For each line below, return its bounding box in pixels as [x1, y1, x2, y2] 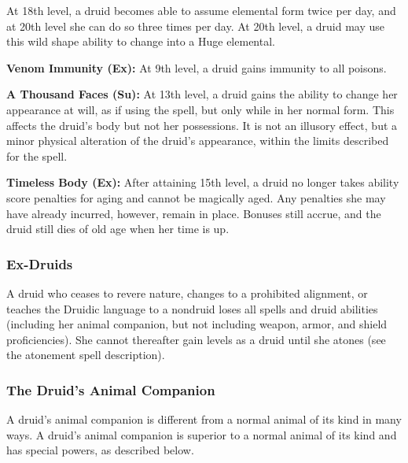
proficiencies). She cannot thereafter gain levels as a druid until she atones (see [6, 331, 386, 347]
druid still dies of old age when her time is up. [6, 220, 230, 237]
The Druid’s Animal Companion [6, 380, 215, 399]
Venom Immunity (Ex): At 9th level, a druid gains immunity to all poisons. [6, 59, 387, 76]
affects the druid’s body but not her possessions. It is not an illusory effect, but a [6, 117, 398, 133]
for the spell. [6, 147, 68, 164]
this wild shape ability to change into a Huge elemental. [6, 33, 275, 50]
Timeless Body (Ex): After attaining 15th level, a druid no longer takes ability [6, 174, 399, 191]
